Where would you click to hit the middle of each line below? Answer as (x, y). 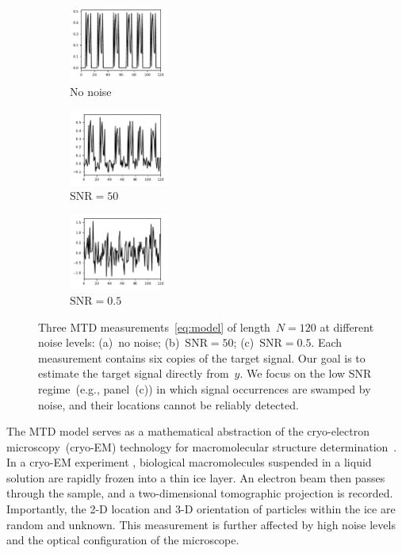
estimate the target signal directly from (134, 373)
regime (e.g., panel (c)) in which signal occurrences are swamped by (205, 388)
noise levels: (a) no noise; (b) (109, 342)
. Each (327, 342)
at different (347, 326)
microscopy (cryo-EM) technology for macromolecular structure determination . (202, 446)
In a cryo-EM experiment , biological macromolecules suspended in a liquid (189, 462)
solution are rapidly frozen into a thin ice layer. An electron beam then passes (196, 477)
